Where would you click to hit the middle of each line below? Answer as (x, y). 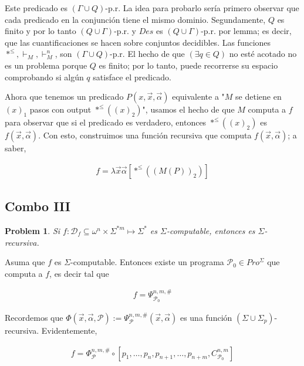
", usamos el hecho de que (188, 109)
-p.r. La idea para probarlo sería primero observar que (202, 8)
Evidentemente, (69, 331)
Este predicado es (36, 8)
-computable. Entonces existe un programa (147, 262)
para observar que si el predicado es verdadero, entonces (106, 122)
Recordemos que (34, 318)
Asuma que (25, 262)
